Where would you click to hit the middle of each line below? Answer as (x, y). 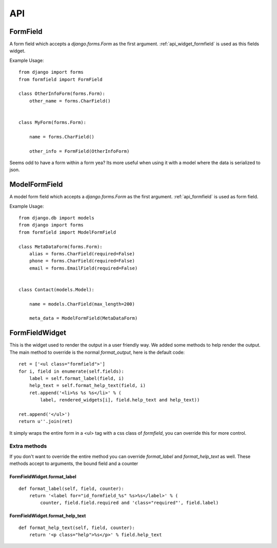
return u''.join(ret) (46, 421)
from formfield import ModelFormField (67, 232)
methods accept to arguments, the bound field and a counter (74, 463)
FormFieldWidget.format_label (43, 477)
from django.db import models (57, 218)
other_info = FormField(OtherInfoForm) (79, 151)
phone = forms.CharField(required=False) (82, 261)
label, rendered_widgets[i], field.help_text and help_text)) (120, 400)
